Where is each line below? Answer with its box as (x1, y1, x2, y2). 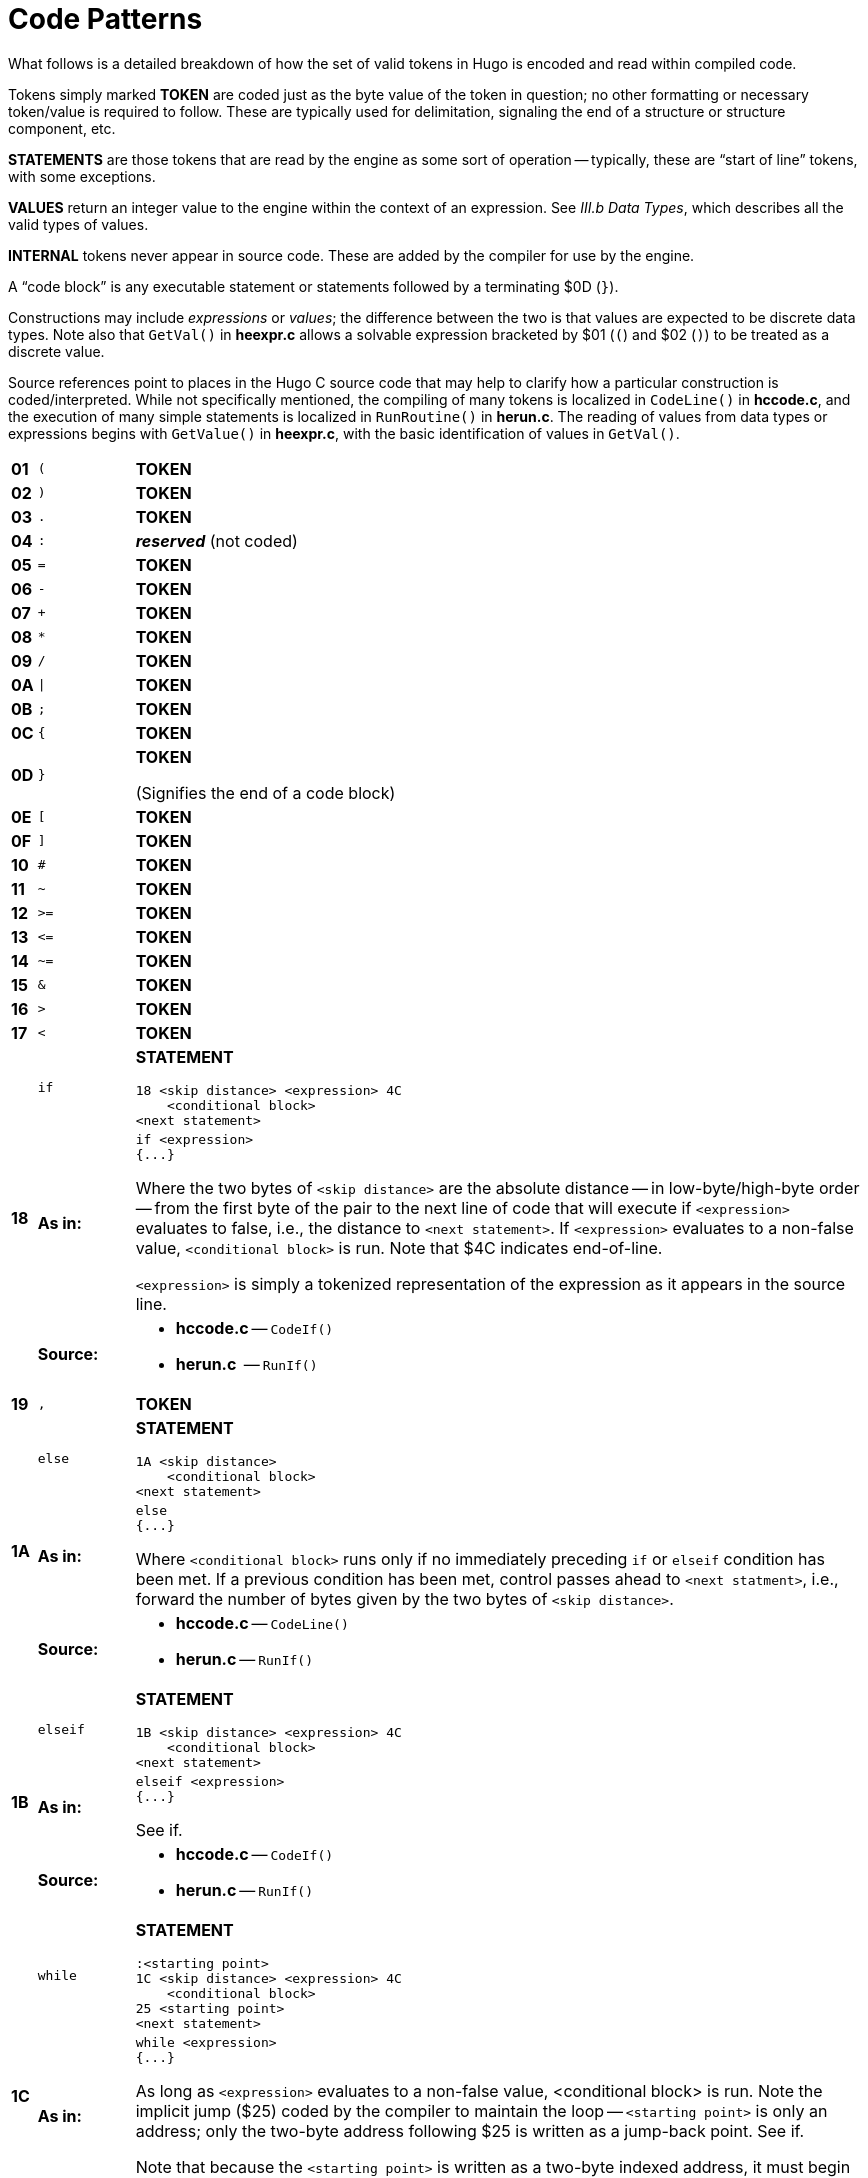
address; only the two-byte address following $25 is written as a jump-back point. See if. (135, 2120, 805, 2141)
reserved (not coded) (135, 530, 298, 551)
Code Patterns (8, 2, 203, 36)
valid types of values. (8, 215, 149, 233)
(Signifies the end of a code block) (135, 782, 396, 803)
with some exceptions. (8, 167, 156, 185)
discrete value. (8, 342, 105, 360)
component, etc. (8, 119, 116, 137)
